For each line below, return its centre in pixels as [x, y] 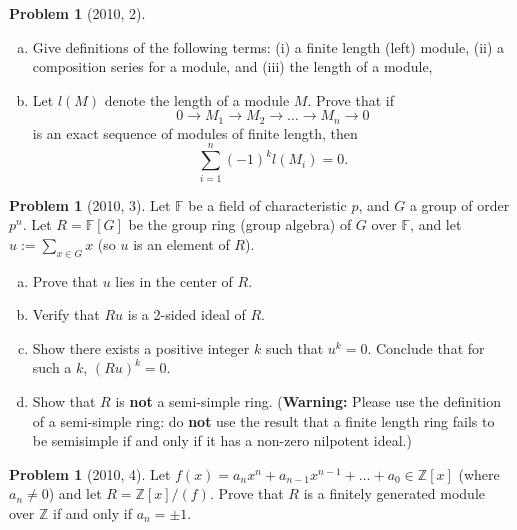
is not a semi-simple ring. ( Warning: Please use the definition [308, 400]
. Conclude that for [426, 347]
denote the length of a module [197, 99]
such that [294, 347]
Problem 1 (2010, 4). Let [90, 473]
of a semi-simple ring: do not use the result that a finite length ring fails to [263, 420]
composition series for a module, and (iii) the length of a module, [232, 66]
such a [52, 367]
